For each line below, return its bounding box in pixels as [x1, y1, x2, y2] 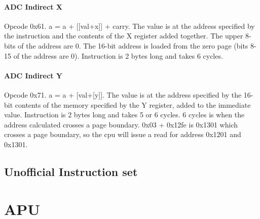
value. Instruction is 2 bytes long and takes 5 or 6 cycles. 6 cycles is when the [4, 109, 245, 120]
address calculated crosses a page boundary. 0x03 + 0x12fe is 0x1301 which [4, 119, 238, 129]
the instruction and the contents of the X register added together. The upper [4, 30, 243, 41]
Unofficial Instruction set [4, 163, 138, 179]
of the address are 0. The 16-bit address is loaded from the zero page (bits [18, 40, 248, 51]
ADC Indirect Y [4, 70, 62, 80]
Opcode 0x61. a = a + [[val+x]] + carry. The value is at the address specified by [4, 20, 255, 31]
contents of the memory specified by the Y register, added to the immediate [15, 99, 251, 110]
